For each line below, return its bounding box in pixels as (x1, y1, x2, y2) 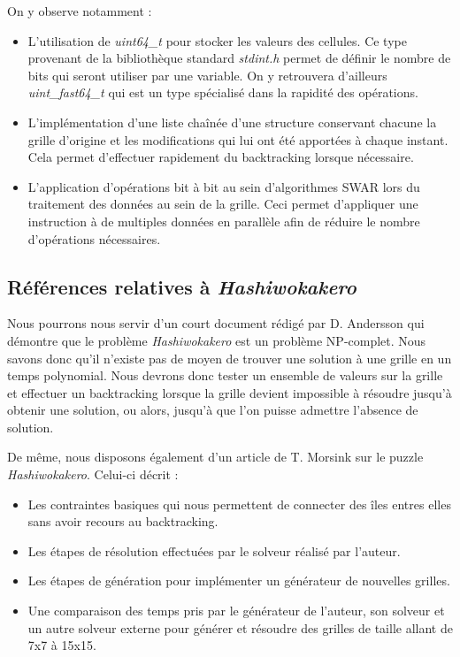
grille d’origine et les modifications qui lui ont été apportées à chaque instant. (27, 130, 448, 149)
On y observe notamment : (7, 2, 152, 19)
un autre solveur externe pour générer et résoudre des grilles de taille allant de (27, 618, 453, 637)
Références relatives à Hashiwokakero (7, 272, 357, 300)
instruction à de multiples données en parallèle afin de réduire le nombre (27, 211, 420, 230)
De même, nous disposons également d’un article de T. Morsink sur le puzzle (7, 447, 424, 466)
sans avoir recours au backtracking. (27, 512, 218, 531)
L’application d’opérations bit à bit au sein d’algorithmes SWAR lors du (27, 177, 420, 195)
